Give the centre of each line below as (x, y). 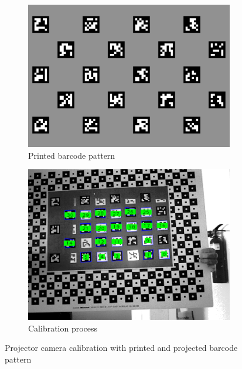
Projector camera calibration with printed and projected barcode (121, 348)
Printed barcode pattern (72, 155)
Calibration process (63, 328)
